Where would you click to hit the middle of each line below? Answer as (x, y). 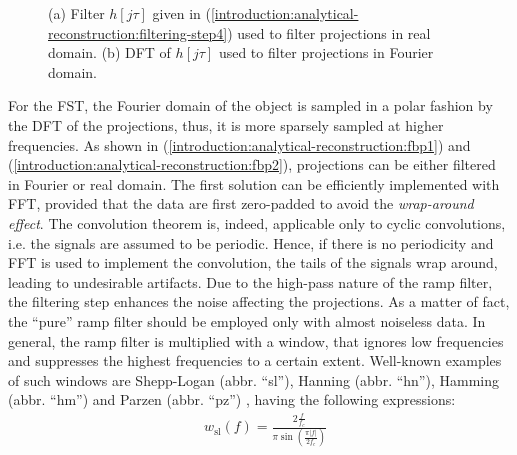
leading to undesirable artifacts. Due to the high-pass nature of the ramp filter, (250, 281)
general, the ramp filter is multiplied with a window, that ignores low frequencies (256, 340)
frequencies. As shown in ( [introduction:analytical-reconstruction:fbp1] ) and (239, 144)
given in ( (181, 13)
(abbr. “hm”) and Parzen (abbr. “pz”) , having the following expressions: (232, 399)
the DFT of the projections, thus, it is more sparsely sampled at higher (226, 124)
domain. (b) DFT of (109, 52)
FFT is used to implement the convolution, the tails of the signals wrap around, (253, 262)
